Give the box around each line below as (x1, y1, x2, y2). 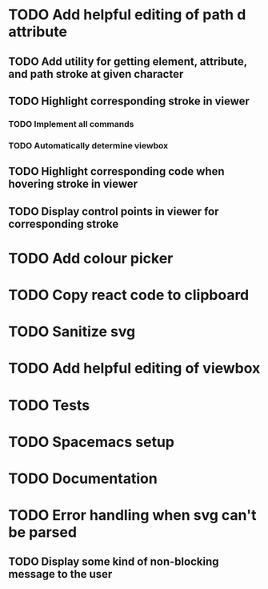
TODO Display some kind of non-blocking (8, 555, 219, 569)
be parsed (8, 523, 78, 542)
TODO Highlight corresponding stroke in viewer (8, 94, 250, 108)
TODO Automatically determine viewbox (8, 140, 169, 151)
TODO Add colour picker (8, 249, 174, 267)
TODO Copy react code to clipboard (8, 286, 250, 304)
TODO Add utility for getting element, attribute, (8, 55, 248, 68)
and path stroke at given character (8, 67, 184, 81)
